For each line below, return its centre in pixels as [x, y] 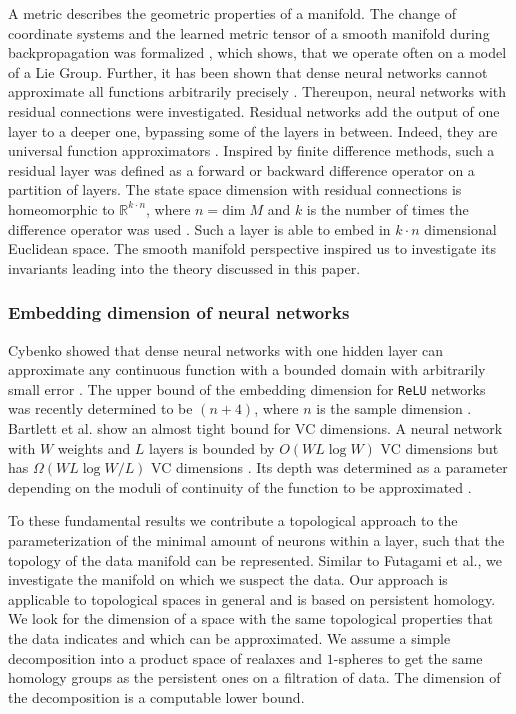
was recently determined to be [100, 408]
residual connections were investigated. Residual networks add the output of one [254, 110]
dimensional [460, 228]
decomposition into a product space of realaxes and [165, 657]
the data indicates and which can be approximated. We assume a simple [229, 637]
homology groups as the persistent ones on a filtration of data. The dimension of [254, 677]
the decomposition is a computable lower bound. [156, 696]
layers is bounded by [212, 447]
